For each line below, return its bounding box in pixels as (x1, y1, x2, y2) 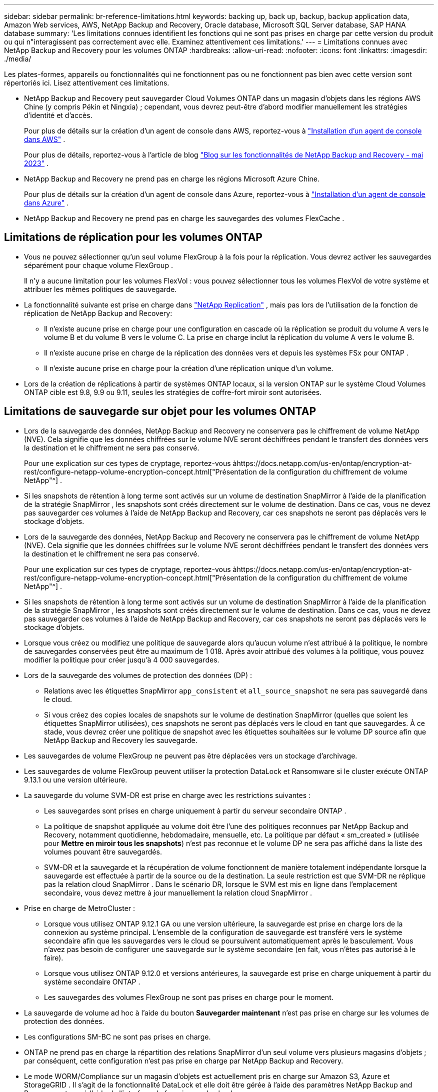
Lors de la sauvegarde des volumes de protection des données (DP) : (24, 670, 252, 679)
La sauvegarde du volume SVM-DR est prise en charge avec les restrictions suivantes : (24, 790, 311, 799)
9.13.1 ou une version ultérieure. (24, 775, 127, 784)
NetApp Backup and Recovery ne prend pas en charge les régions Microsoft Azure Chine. (24, 174, 320, 183)
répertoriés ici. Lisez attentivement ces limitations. (4, 78, 169, 87)
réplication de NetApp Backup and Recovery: (24, 308, 172, 317)
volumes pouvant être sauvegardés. (44, 847, 162, 856)
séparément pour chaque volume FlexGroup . (24, 260, 173, 269)
